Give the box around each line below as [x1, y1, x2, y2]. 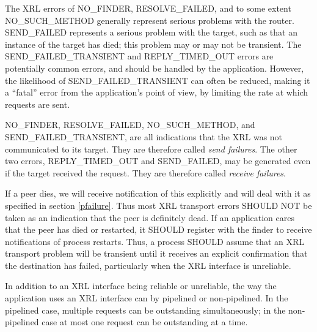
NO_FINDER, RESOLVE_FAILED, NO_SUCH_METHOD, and [5, 118, 255, 131]
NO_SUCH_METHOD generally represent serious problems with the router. [5, 13, 294, 26]
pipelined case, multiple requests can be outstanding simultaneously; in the [5, 303, 286, 316]
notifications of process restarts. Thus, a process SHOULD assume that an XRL [5, 235, 305, 247]
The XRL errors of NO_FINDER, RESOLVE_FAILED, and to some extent [5, 2, 291, 14]
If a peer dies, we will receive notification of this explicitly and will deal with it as [5, 187, 311, 200]
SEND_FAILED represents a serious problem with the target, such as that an [5, 26, 297, 39]
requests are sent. [5, 97, 70, 110]
